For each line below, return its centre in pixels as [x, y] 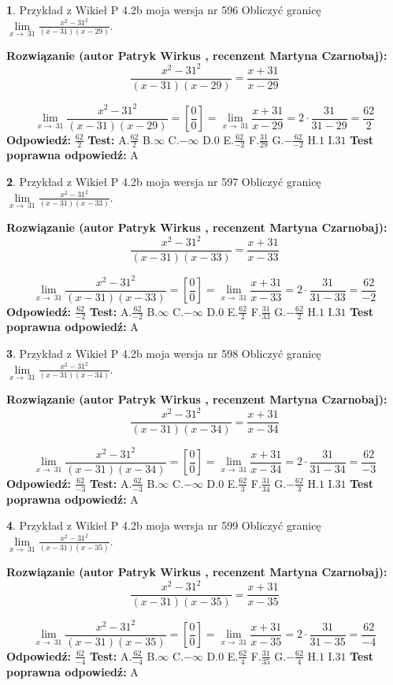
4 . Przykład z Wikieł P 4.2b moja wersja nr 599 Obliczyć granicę [164, 525]
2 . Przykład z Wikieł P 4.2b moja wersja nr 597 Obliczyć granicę [164, 182]
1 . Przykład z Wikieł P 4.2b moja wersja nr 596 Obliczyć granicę [164, 9]
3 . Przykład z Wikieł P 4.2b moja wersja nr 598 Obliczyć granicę [164, 354]
